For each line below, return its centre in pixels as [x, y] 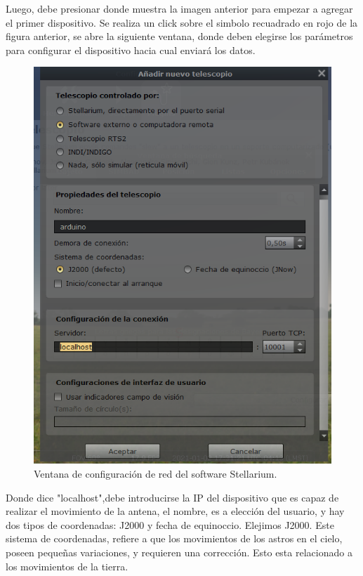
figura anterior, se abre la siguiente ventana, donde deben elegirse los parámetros [179, 36]
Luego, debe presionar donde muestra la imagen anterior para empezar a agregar [179, 8]
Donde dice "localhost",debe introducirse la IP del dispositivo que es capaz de [172, 497]
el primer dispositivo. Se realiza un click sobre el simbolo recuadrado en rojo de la [182, 22]
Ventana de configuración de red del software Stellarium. [156, 474]
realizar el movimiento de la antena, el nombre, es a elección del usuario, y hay [175, 511]
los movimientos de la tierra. [67, 566]
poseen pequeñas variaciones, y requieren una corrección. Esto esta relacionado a [179, 552]
